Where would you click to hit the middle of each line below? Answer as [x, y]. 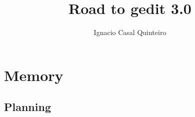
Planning [27, 107]
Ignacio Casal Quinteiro [130, 32]
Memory [34, 75]
